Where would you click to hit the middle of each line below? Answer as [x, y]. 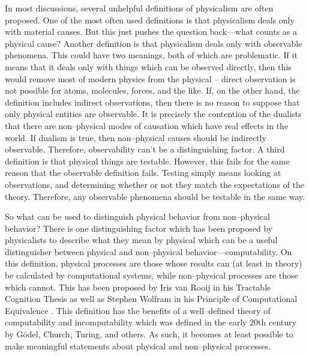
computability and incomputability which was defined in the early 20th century [151, 322]
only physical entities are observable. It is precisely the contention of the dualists [153, 114]
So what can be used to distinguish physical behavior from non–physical [137, 216]
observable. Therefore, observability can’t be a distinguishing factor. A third [145, 149]
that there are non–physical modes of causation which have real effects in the [147, 125]
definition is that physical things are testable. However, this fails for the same [147, 161]
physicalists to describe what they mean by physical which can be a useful [141, 240]
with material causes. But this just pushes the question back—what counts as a [151, 32]
